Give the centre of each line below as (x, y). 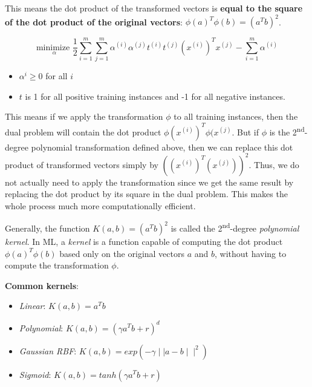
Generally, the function (47, 228)
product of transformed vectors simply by (82, 164)
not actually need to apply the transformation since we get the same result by (149, 182)
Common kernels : (42, 285)
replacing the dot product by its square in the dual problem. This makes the (146, 194)
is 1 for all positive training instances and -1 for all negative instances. (155, 96)
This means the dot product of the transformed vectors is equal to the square (154, 8)
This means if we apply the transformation (84, 116)
